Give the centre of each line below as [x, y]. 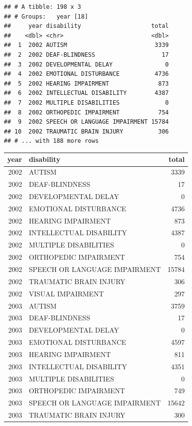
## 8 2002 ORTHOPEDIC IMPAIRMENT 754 [86, 112]
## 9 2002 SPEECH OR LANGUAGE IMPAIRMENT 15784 [86, 122]
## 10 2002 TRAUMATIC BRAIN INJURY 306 [86, 131]
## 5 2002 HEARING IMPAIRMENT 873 [86, 83]
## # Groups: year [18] [46, 16]
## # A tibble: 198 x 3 [43, 7]
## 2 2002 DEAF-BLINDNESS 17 [86, 55]
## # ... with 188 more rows [51, 141]
